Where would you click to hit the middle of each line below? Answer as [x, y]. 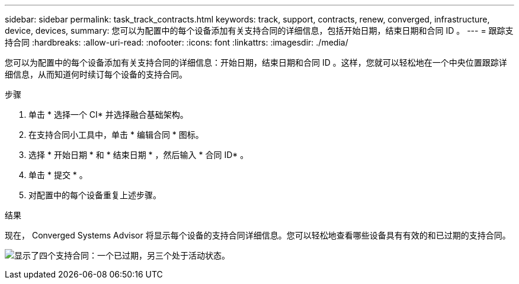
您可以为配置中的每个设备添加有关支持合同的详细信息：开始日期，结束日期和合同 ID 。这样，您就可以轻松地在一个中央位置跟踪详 [256, 62]
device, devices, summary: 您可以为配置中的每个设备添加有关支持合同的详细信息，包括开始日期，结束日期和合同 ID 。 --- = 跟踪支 [259, 30]
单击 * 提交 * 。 [58, 175]
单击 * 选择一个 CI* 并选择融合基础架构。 [108, 114]
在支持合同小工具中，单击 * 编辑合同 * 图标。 [116, 135]
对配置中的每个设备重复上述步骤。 [95, 195]
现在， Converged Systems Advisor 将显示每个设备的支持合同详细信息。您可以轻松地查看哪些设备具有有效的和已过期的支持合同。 [258, 235]
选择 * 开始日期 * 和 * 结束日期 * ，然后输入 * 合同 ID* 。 [139, 155]
